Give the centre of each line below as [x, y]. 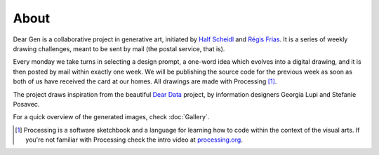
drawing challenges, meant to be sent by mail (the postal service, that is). [119, 48]
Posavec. [26, 104]
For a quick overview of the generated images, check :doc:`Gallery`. [111, 117]
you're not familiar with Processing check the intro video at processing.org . [134, 140]
